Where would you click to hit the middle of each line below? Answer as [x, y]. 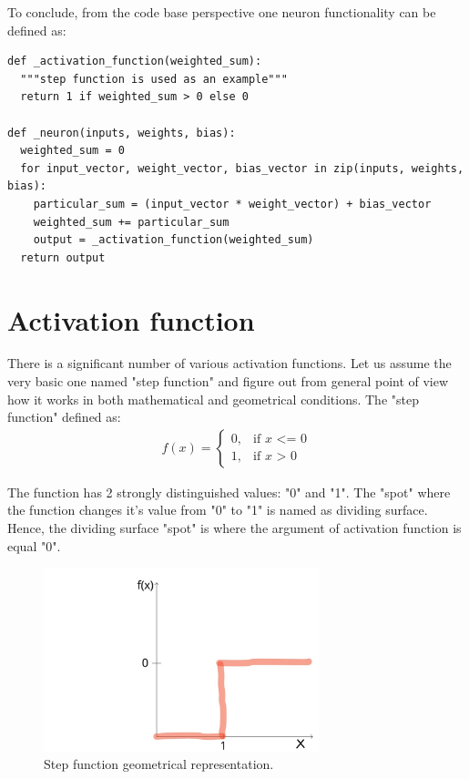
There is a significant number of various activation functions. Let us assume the [229, 363]
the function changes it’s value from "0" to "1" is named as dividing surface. [218, 510]
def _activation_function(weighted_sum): [135, 61]
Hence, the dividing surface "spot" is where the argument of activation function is [234, 528]
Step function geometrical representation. [159, 764]
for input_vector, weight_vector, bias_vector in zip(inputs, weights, [242, 168]
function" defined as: [64, 417]
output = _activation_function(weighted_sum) [173, 240]
